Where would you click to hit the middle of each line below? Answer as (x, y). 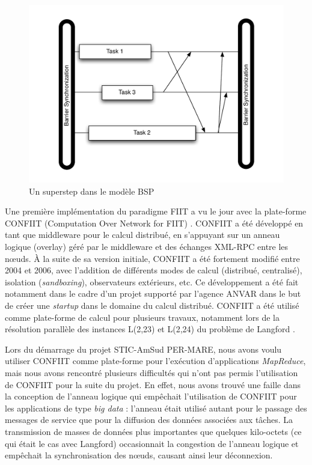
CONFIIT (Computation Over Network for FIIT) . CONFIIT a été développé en (154, 223)
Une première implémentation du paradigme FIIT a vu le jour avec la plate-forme (156, 211)
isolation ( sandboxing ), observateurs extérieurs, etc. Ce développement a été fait (152, 281)
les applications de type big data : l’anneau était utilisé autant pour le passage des (156, 408)
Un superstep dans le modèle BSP (92, 191)
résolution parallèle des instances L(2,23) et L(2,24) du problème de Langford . (150, 329)
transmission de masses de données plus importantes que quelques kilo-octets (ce (153, 431)
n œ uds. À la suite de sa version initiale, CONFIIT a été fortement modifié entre (152, 258)
